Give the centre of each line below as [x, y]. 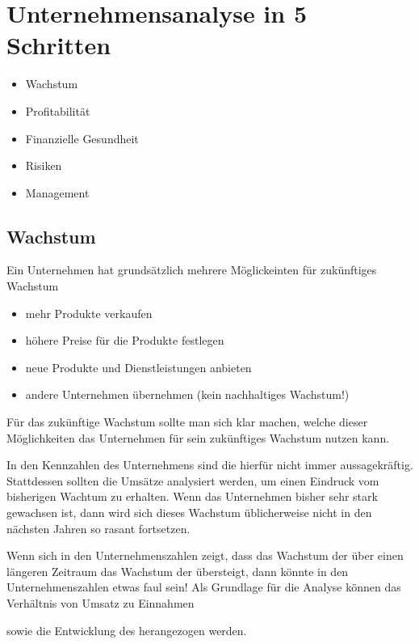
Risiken [44, 165]
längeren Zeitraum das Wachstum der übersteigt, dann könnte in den [178, 571]
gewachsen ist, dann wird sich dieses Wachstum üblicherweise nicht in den [189, 513]
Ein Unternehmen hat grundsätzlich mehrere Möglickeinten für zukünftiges [192, 270]
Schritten [59, 45]
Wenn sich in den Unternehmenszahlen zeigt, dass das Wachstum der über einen [205, 555]
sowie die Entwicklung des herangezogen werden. [127, 630]
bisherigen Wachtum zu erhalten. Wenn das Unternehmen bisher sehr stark [192, 496]
